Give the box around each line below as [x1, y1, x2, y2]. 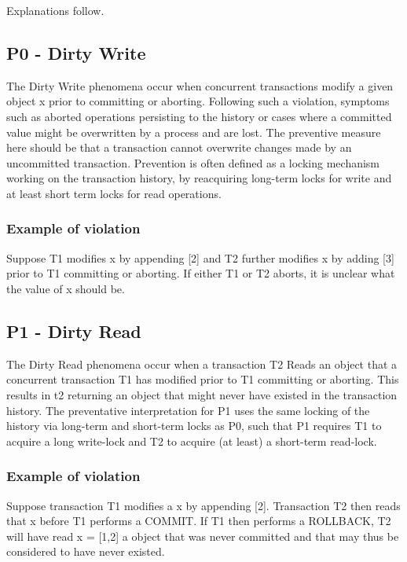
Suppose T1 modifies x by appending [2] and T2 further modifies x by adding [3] [6, 249, 394, 266]
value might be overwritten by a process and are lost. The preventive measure [6, 123, 381, 140]
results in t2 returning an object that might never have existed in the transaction [6, 386, 398, 402]
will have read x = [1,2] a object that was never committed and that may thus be [6, 527, 399, 544]
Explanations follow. [6, 2, 104, 18]
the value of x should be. [6, 280, 125, 296]
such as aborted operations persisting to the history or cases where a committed [6, 108, 392, 124]
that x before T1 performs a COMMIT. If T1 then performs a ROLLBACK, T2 [6, 512, 391, 529]
